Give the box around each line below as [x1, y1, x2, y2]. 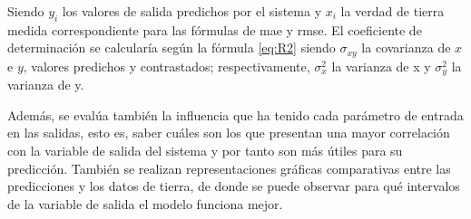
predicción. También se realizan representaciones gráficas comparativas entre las [7, 158, 451, 177]
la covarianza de [361, 38, 451, 57]
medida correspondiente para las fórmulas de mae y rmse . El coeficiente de [7, 20, 422, 39]
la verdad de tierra [340, 2, 445, 20]
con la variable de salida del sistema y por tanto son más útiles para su [7, 141, 403, 160]
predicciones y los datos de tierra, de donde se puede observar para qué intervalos [7, 176, 460, 195]
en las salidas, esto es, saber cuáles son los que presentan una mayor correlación [7, 123, 450, 142]
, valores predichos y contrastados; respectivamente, [23, 56, 310, 75]
